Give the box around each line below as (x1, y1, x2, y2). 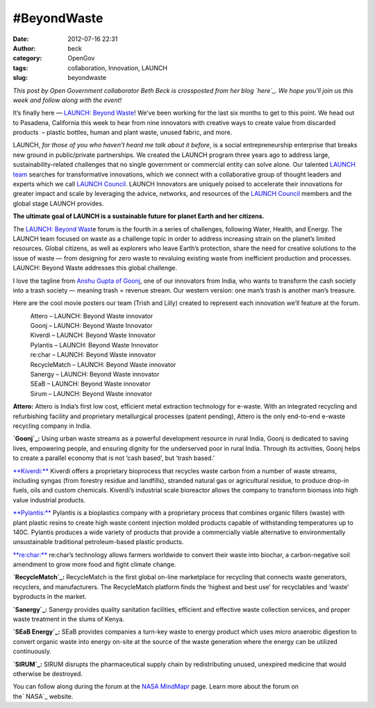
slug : (12, 74, 28, 82)
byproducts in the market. (12, 593, 87, 601)
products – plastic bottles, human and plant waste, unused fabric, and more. (12, 129, 233, 137)
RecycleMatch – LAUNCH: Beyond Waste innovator (30, 360, 176, 368)
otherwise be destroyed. (12, 669, 83, 677)
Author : (12, 44, 36, 52)
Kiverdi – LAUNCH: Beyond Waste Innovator (30, 331, 156, 340)
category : (12, 54, 42, 63)
